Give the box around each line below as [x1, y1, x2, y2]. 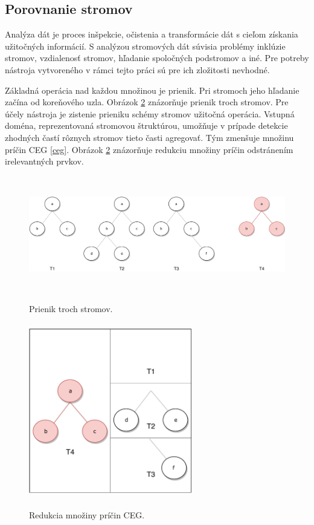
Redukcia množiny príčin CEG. [29, 508, 145, 521]
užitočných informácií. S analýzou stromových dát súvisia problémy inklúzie [5, 39, 286, 52]
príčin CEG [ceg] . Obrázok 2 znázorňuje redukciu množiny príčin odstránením [5, 143, 293, 155]
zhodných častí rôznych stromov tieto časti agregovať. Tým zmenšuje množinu [5, 131, 294, 143]
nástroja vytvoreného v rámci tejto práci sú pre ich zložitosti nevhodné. [5, 63, 270, 76]
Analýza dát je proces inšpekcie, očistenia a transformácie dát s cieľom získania [5, 28, 298, 41]
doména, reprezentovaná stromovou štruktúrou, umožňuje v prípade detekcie [5, 119, 288, 132]
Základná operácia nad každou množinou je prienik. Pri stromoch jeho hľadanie [5, 83, 300, 96]
